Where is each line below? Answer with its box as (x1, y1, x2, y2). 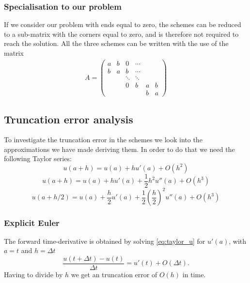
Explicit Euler (4, 217, 60, 229)
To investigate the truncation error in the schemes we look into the (4, 134, 203, 145)
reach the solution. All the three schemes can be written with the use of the (4, 38, 229, 48)
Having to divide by (4, 269, 63, 279)
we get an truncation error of (71, 269, 157, 279)
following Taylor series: (4, 153, 72, 164)
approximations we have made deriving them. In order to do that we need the (4, 144, 235, 154)
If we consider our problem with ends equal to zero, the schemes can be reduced (4, 19, 241, 30)
